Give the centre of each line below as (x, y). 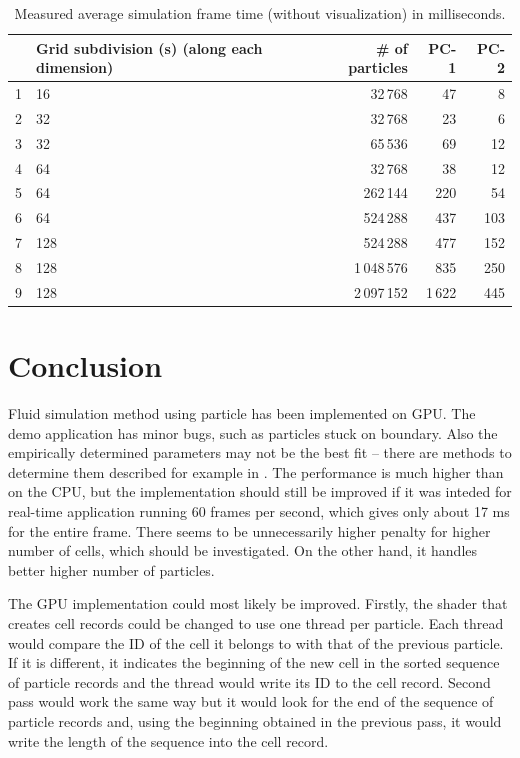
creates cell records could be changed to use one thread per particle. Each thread (256, 622)
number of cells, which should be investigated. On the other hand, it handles (243, 550)
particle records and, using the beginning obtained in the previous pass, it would (255, 720)
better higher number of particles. (111, 569)
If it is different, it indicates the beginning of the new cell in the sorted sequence (254, 662)
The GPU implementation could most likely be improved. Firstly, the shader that (258, 603)
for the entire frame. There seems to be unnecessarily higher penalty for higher (249, 530)
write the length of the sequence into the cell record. (168, 740)
